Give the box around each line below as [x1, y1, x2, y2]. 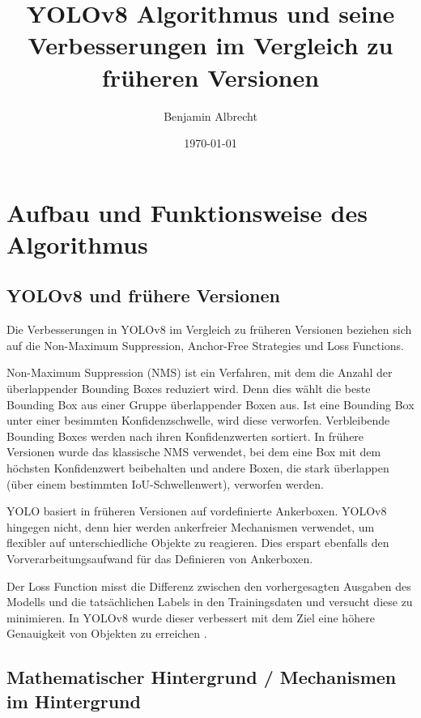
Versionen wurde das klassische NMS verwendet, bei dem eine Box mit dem [6, 443, 381, 460]
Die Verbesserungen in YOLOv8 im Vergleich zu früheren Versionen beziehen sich [6, 321, 412, 338]
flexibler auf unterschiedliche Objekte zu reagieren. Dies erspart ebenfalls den [6, 534, 389, 551]
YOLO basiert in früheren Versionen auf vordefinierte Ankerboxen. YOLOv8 [6, 502, 387, 519]
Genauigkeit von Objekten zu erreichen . [6, 625, 207, 642]
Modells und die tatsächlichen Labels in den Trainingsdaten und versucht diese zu [6, 593, 413, 610]
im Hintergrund [6, 688, 141, 713]
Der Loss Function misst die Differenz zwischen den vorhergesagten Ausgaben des [6, 577, 411, 594]
